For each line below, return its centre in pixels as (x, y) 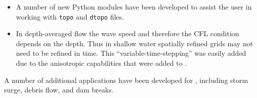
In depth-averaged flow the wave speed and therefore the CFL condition (127, 33)
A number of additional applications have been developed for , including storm (126, 80)
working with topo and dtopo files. (70, 16)
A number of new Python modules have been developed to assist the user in (134, 7)
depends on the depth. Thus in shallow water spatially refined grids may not (135, 43)
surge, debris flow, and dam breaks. (59, 90)
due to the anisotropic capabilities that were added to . (101, 63)
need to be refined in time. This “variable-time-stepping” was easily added (131, 53)
